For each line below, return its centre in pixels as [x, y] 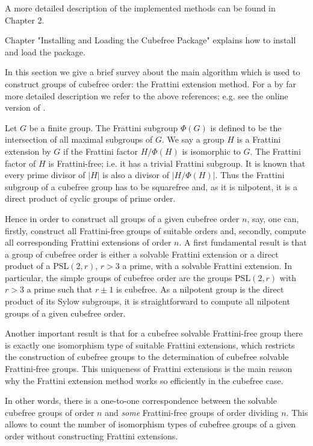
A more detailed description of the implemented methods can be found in [140, 8]
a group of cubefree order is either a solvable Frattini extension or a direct [142, 254]
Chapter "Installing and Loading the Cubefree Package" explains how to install [150, 40]
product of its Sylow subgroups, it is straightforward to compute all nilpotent [147, 301]
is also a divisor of [136, 175]
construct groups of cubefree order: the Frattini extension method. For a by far [150, 83]
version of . [25, 107]
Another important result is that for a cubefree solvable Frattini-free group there [154, 333]
